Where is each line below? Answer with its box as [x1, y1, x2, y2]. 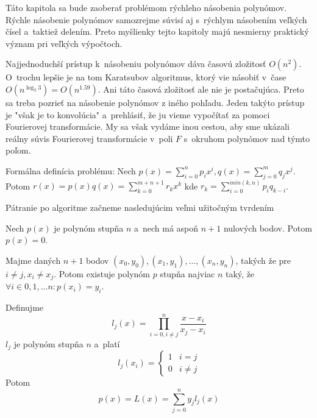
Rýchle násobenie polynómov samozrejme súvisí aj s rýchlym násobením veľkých [5, 13, 307, 26]
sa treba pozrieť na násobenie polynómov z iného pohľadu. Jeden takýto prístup [5, 96, 305, 108]
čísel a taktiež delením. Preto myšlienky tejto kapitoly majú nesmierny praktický [5, 25, 309, 38]
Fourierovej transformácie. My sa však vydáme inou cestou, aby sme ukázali [5, 120, 290, 133]
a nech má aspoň [134, 221, 199, 234]
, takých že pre [235, 253, 291, 266]
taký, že [226, 267, 255, 280]
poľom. [5, 144, 31, 157]
